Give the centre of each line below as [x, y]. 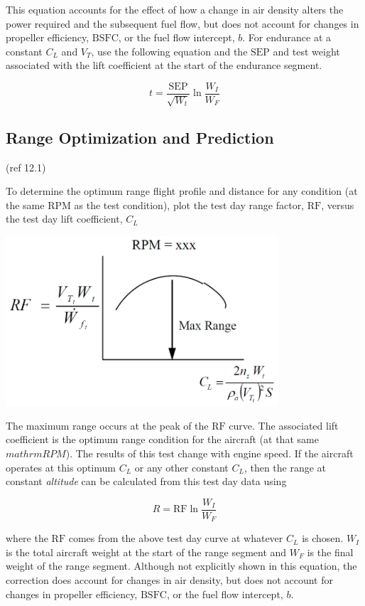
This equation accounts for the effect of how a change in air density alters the [175, 9]
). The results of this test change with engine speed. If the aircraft [209, 453]
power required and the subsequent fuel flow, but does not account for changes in [182, 23]
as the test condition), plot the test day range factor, [189, 204]
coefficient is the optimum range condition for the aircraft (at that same [162, 439]
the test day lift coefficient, [64, 219]
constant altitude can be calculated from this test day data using [146, 481]
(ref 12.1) [26, 167]
